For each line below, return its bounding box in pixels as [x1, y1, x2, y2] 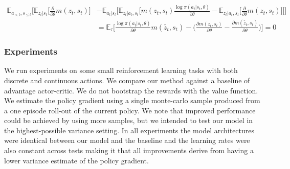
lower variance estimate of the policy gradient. [4, 155, 149, 165]
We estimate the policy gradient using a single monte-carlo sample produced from [4, 95, 260, 106]
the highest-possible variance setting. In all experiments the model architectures [4, 125, 255, 135]
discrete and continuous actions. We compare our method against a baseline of [4, 75, 250, 85]
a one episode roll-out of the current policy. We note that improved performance [4, 105, 256, 115]
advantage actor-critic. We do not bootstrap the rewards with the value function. [4, 85, 258, 95]
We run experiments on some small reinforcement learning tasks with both [4, 65, 238, 76]
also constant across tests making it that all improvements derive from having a [4, 145, 254, 156]
